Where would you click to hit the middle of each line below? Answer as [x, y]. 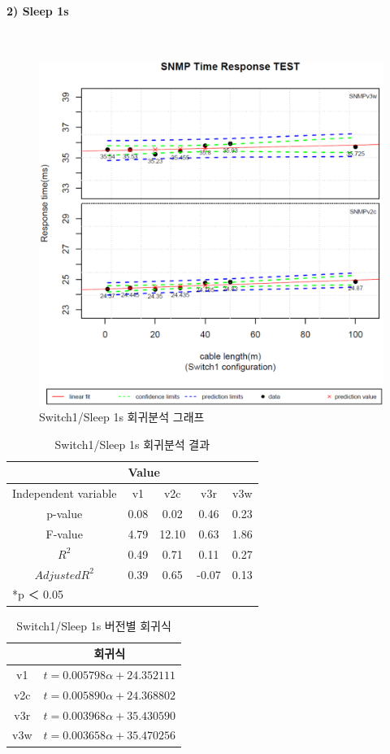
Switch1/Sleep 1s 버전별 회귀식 [94, 625]
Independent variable [65, 493]
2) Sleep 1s [38, 10]
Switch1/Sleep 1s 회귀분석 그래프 [122, 417]
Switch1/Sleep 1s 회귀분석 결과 [132, 444]
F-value [64, 533]
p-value [65, 514]
